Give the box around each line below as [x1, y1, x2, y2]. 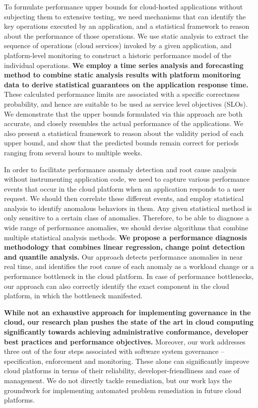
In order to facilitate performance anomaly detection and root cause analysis [4, 164, 237, 174]
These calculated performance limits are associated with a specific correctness [4, 89, 240, 99]
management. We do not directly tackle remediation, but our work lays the [4, 375, 232, 385]
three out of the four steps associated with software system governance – [4, 346, 224, 356]
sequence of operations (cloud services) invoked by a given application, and [4, 40, 232, 51]
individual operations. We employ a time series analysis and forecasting [4, 60, 244, 70]
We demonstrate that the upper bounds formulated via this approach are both [4, 108, 243, 119]
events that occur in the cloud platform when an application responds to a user [4, 183, 245, 194]
